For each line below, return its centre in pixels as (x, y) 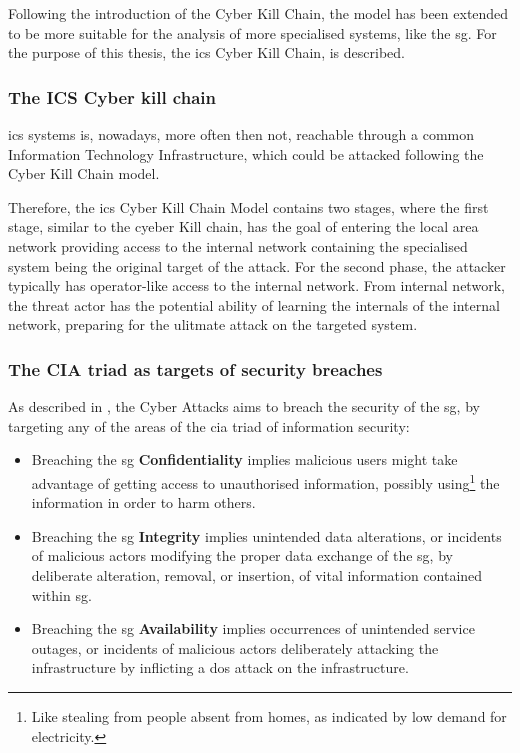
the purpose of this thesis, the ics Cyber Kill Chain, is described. (206, 52)
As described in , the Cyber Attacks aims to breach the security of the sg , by (244, 406)
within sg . (61, 594)
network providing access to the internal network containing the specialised (238, 245)
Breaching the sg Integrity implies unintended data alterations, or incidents (266, 535)
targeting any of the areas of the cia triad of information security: (209, 425)
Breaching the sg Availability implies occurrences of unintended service (253, 628)
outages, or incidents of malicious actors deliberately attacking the (235, 647)
